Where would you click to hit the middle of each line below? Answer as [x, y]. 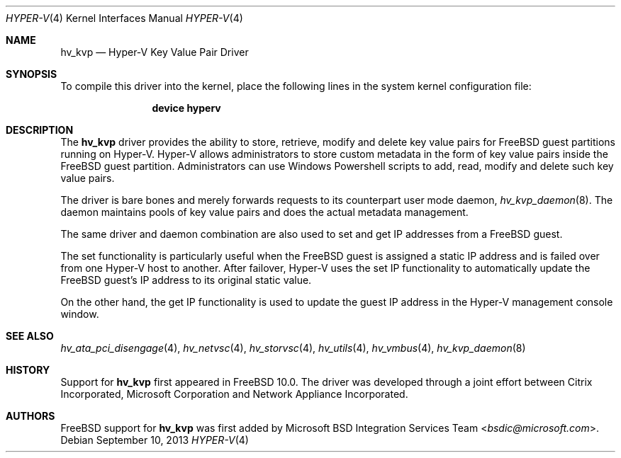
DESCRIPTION [40, 130]
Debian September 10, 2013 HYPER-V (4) [155, 440]
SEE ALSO [30, 336]
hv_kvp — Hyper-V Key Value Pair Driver [155, 52]
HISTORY [28, 370]
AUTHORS [30, 416]
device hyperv [186, 108]
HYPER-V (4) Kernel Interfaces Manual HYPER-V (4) [124, 18]
